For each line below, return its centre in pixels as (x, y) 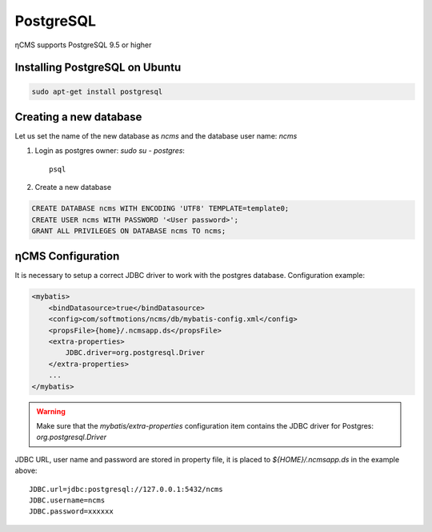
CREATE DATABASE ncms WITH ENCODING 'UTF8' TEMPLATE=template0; (160, 209)
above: (26, 471)
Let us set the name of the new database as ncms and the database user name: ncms (156, 136)
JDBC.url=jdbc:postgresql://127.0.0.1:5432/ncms (126, 489)
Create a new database (73, 187)
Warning (51, 411)
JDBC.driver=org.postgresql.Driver (135, 353)
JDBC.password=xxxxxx (71, 512)
